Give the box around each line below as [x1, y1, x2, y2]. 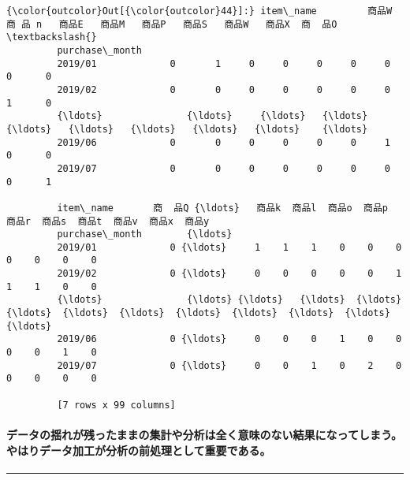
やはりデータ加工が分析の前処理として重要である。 [6, 441, 271, 458]
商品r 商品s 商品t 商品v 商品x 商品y [6, 215, 210, 227]
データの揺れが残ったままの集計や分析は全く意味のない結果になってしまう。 [6, 426, 403, 442]
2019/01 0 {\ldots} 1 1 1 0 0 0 [57, 241, 402, 253]
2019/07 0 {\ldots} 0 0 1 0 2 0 [57, 359, 402, 371]
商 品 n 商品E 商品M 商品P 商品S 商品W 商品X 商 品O [6, 18, 337, 30]
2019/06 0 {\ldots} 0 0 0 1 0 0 [57, 333, 402, 345]
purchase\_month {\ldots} [57, 229, 233, 240]
